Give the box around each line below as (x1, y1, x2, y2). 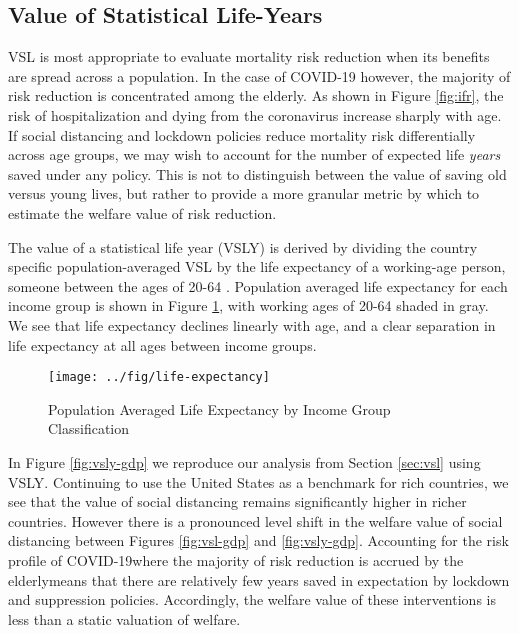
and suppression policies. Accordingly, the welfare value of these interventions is (8, 589, 496, 610)
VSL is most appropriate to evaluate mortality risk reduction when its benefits (8, 46, 490, 67)
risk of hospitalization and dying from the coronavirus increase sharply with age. (8, 104, 502, 125)
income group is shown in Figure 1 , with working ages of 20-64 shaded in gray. (8, 295, 489, 316)
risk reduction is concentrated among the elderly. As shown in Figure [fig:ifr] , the (8, 85, 504, 106)
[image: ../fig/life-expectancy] (48, 370, 270, 385)
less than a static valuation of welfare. (8, 608, 241, 629)
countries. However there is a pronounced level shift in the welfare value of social (8, 510, 503, 531)
